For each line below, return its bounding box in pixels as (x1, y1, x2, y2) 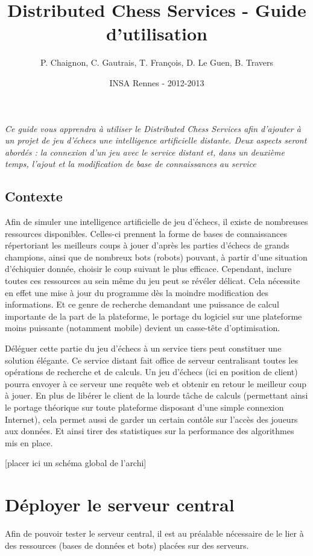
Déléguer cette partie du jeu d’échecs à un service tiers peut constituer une (5, 342, 282, 355)
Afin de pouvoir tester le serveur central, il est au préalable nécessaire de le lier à (5, 527, 304, 540)
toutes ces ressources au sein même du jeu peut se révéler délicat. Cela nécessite (5, 274, 300, 287)
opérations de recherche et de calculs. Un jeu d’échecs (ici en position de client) (5, 365, 298, 378)
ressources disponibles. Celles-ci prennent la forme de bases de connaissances (5, 227, 287, 239)
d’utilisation (106, 21, 207, 46)
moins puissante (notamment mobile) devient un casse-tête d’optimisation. (5, 321, 280, 334)
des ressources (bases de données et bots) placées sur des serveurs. (5, 539, 249, 551)
